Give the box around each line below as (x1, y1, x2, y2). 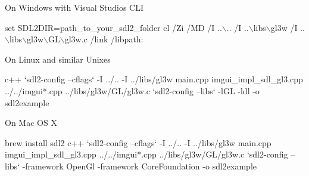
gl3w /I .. (270, 21, 305, 33)
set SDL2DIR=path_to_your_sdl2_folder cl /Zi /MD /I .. (5, 21, 222, 33)
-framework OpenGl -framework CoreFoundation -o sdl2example (22, 159, 257, 172)
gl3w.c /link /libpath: (64, 33, 143, 45)
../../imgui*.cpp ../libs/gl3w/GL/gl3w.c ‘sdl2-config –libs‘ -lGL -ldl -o (5, 84, 260, 97)
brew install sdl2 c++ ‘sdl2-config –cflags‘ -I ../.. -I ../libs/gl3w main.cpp (5, 136, 271, 149)
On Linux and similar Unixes (5, 53, 111, 65)
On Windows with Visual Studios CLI (5, 1, 144, 13)
